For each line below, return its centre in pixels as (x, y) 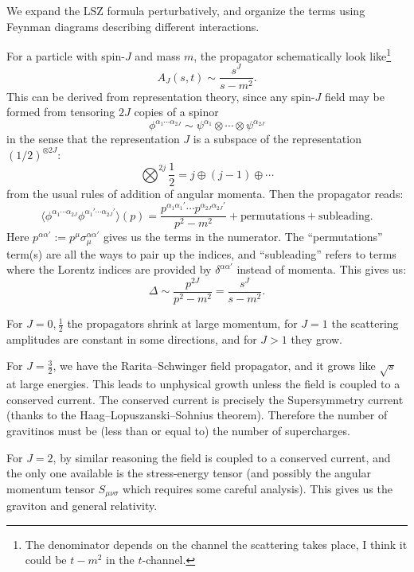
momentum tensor (51, 488)
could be (46, 560)
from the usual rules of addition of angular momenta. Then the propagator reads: (205, 193)
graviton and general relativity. (82, 506)
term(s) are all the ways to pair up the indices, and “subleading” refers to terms (201, 253)
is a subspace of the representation (277, 139)
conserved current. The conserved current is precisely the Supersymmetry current (205, 399)
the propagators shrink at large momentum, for (182, 323)
